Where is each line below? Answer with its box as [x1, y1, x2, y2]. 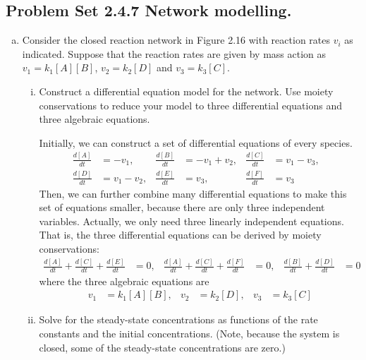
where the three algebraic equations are [39, 273, 209, 288]
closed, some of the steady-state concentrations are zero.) [39, 340, 286, 354]
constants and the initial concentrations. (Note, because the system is [39, 326, 340, 341]
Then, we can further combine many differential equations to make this [39, 186, 347, 200]
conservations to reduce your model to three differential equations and [39, 97, 342, 112]
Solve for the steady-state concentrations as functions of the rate [39, 312, 318, 327]
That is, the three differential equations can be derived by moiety [39, 227, 322, 242]
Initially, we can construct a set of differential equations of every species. [39, 135, 353, 150]
